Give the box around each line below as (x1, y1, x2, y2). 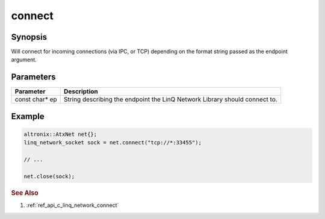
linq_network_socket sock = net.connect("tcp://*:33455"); (23, 139, 202, 146)
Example (11, 111, 45, 122)
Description (63, 87, 99, 96)
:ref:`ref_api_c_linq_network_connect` (26, 202, 119, 209)
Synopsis (11, 32, 48, 42)
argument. (11, 56, 37, 63)
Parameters (11, 72, 56, 82)
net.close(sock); (23, 173, 75, 180)
